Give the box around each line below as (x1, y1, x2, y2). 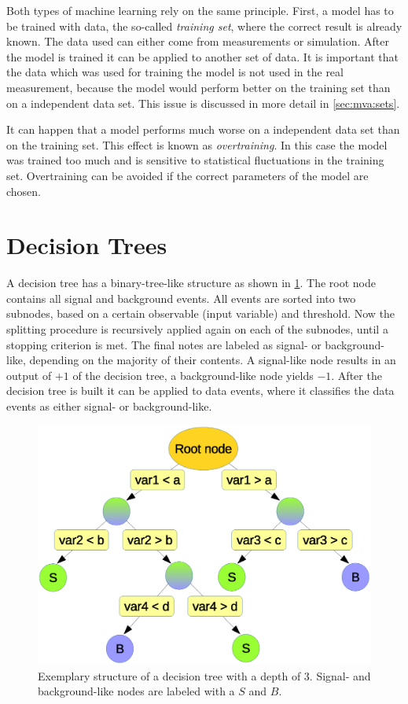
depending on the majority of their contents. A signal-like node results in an (29, 352, 396, 368)
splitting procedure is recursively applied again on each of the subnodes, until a (6, 321, 388, 337)
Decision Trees (6, 229, 167, 261)
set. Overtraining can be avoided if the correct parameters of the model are (6, 167, 369, 183)
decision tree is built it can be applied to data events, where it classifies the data (6, 382, 395, 399)
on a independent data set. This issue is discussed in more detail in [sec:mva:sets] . (6, 94, 400, 111)
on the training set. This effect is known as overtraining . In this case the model (6, 136, 388, 153)
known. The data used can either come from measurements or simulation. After (6, 33, 389, 50)
